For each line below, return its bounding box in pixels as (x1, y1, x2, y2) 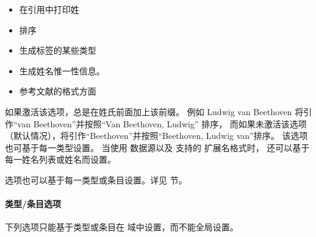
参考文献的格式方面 (19, 85, 96, 97)
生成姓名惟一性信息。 (19, 64, 105, 77)
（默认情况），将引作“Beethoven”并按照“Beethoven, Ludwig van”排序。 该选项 (5, 129, 308, 142)
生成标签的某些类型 (19, 44, 96, 57)
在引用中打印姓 (19, 3, 79, 15)
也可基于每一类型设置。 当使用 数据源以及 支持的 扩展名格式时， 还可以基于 (5, 141, 310, 154)
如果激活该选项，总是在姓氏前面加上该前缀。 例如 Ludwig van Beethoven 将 (5, 105, 304, 118)
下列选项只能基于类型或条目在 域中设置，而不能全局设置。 (5, 221, 239, 233)
